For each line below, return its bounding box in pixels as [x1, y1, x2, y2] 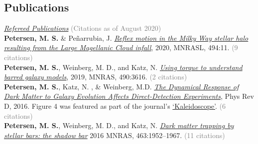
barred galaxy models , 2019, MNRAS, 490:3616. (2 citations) [4, 72, 187, 82]
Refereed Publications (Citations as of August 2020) [4, 23, 161, 33]
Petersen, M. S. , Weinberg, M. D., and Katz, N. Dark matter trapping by [4, 120, 234, 131]
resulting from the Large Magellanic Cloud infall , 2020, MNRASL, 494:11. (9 [4, 42, 238, 53]
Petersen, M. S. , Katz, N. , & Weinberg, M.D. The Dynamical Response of [4, 81, 239, 91]
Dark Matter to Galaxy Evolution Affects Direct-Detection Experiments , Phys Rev [4, 91, 254, 101]
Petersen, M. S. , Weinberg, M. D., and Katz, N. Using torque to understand [4, 62, 243, 72]
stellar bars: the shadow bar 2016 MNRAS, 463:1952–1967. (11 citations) [4, 130, 225, 140]
